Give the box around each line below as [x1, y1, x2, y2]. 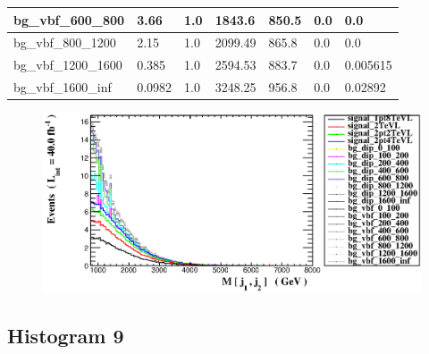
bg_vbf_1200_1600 [13, 55, 122, 74]
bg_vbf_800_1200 [13, 33, 116, 52]
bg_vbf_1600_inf [13, 78, 112, 97]
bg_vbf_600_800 [13, 10, 125, 29]
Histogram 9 [7, 322, 124, 350]
